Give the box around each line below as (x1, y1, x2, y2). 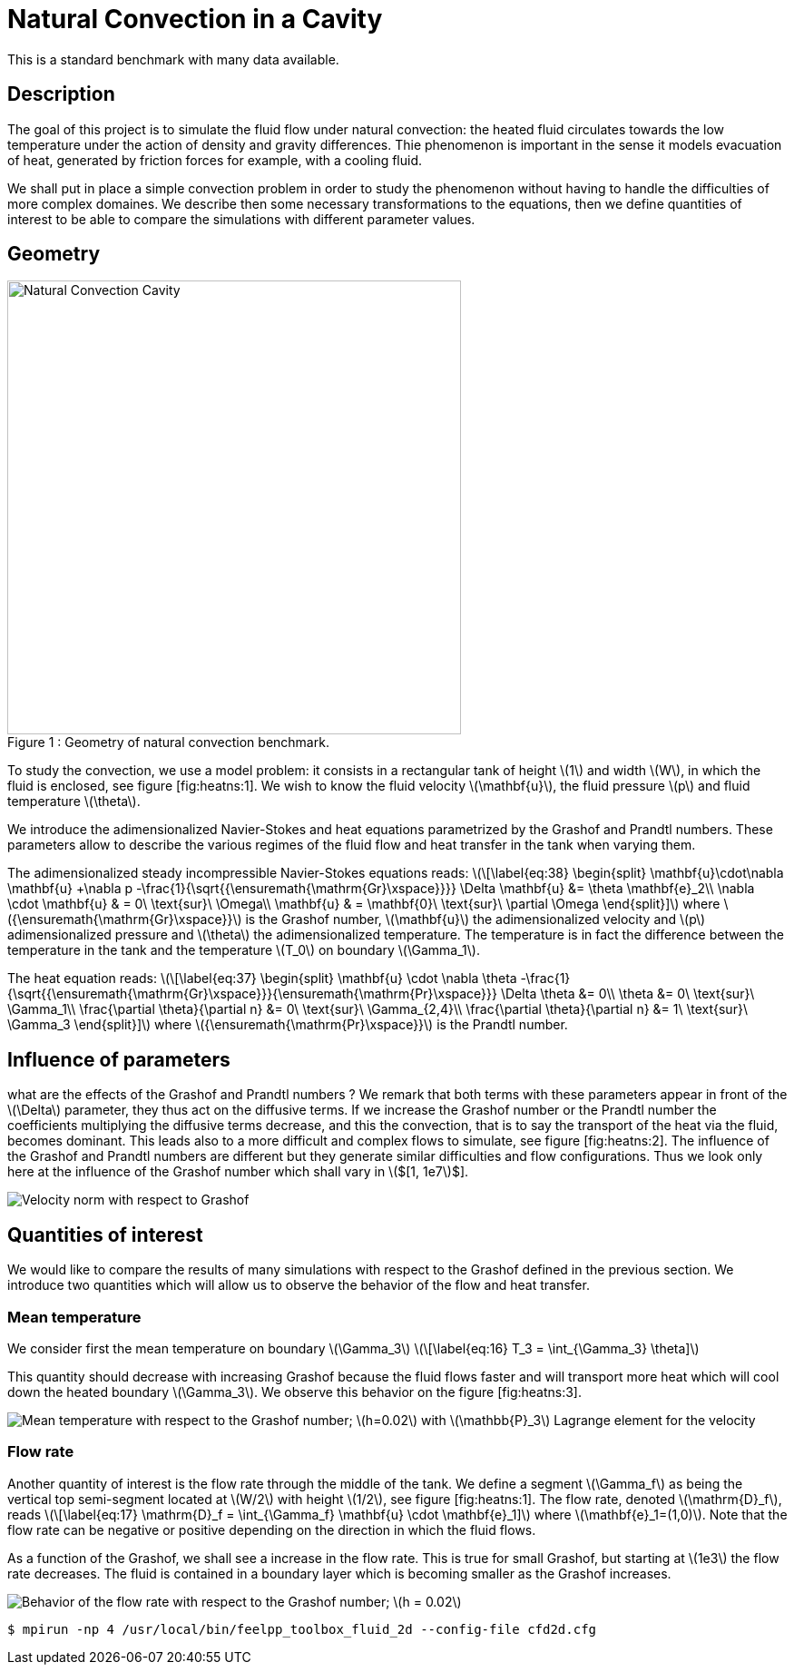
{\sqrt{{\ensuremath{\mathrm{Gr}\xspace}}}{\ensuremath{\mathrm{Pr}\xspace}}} (7, 986, 498, 1002)
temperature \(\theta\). (7, 793, 141, 810)
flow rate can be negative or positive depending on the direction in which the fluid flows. (7, 1521, 536, 1538)
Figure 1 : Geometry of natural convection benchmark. (7, 734, 329, 751)
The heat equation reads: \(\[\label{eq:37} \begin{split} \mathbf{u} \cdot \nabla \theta (7, 970, 517, 987)
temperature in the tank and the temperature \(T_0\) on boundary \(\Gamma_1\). (7, 942, 480, 959)
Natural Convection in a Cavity (7, 4, 383, 34)
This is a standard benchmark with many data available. (7, 51, 339, 67)
